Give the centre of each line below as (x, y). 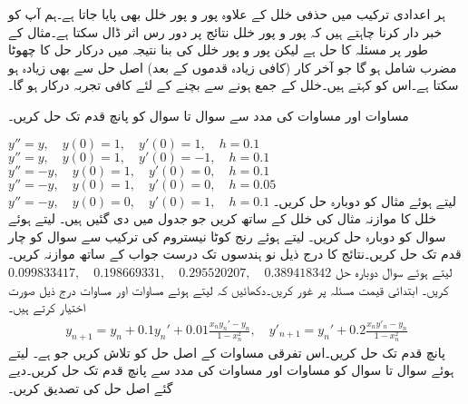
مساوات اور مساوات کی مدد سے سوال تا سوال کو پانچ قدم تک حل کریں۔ (209, 115)
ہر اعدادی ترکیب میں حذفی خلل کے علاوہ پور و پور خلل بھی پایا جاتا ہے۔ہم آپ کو (227, 14)
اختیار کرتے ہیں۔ (47, 307)
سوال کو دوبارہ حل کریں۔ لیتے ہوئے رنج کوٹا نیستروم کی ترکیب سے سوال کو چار (227, 236)
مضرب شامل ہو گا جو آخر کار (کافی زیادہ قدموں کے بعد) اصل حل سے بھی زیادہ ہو (233, 67)
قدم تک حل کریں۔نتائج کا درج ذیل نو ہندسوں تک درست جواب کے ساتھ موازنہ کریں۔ (235, 254)
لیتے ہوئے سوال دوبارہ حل (394, 271)
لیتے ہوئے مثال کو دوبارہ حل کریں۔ (365, 200)
